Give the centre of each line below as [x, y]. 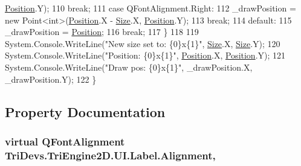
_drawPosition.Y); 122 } [51, 79]
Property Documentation [85, 111]
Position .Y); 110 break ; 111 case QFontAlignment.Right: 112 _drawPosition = [150, 8]
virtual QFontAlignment [65, 141]
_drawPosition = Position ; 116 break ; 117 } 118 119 [102, 32]
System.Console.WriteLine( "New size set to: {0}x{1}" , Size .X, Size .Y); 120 [143, 43]
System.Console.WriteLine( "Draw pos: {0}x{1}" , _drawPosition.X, [129, 67]
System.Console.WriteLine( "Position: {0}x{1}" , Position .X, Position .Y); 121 [145, 55]
